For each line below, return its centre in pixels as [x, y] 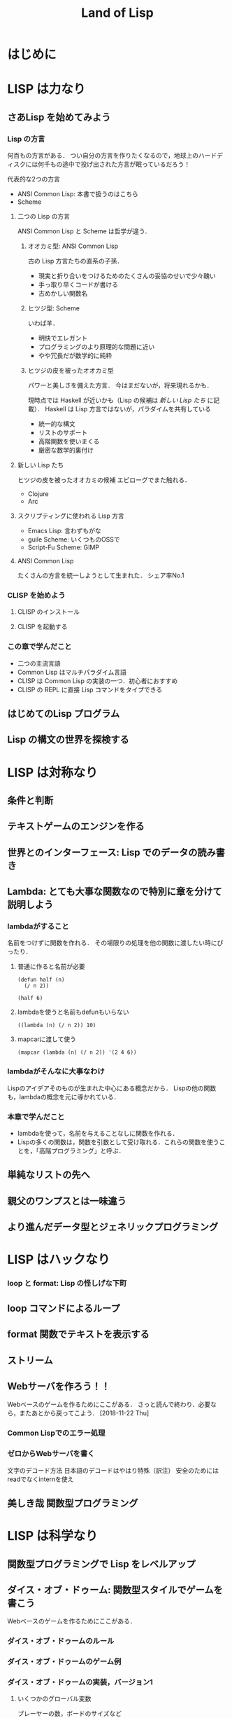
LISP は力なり [46, 89]
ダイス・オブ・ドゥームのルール [61, 1641]
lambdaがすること [38, 926]
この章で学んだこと [39, 647]
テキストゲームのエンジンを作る [76, 826]
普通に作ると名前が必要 [51, 967]
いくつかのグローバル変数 [54, 1699]
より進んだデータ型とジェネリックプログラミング [113, 1227]
